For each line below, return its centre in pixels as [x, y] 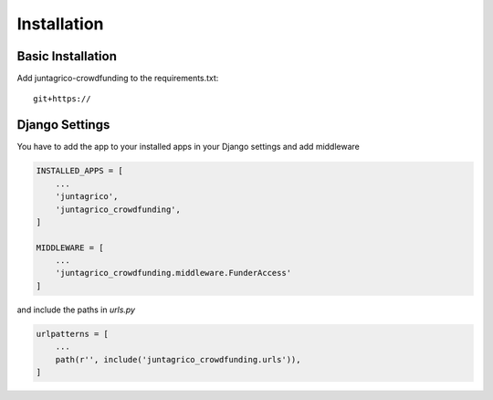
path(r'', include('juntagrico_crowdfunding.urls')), [178, 359]
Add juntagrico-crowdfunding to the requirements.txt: [118, 79]
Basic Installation [67, 56]
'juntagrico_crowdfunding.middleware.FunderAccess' [173, 273]
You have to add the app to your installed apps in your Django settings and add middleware [188, 147]
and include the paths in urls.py [76, 310]
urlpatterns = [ [73, 334]
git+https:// [62, 99]
